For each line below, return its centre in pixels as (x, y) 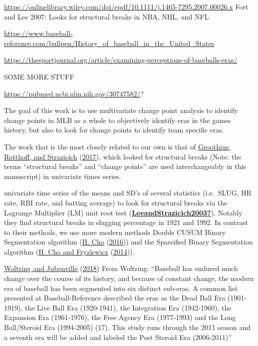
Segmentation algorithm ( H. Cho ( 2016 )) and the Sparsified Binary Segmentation (129, 242)
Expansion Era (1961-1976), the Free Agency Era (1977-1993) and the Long (120, 317)
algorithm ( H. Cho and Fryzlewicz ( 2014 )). (69, 251)
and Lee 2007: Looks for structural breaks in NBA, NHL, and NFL (107, 16)
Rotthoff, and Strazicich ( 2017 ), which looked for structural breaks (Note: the (123, 156)
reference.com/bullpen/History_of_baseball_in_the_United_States (109, 43)
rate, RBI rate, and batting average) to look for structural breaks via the (116, 202)
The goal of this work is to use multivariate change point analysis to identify (121, 110)
